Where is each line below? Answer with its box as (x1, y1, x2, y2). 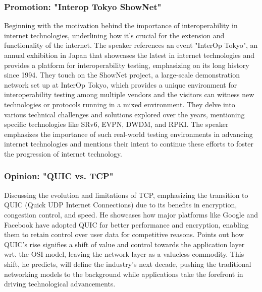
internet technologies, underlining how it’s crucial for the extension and (4, 30, 225, 40)
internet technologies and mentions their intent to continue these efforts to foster (4, 138, 254, 149)
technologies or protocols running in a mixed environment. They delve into (4, 99, 235, 109)
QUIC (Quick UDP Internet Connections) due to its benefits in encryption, (4, 199, 237, 210)
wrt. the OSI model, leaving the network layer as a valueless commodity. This (4, 249, 244, 259)
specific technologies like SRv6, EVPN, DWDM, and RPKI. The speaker (4, 119, 229, 129)
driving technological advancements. (4, 278, 116, 289)
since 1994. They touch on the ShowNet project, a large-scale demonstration (4, 69, 240, 80)
